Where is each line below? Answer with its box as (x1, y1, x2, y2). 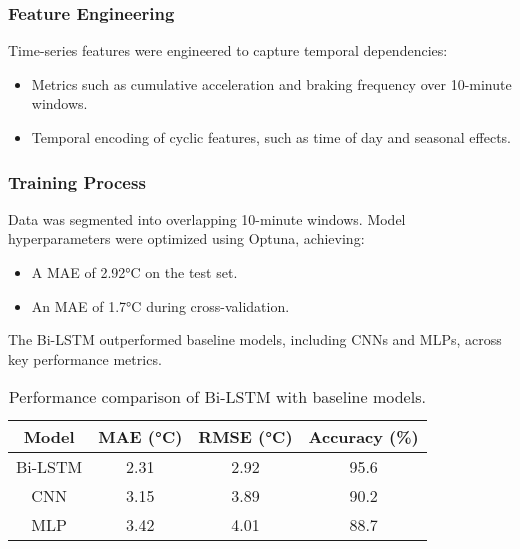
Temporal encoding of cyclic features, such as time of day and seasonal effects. (31, 127, 512, 147)
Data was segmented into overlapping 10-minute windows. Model (8, 208, 406, 229)
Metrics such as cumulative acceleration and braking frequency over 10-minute (31, 73, 512, 94)
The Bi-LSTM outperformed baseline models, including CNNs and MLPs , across (8, 329, 502, 350)
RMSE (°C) (198, 425, 293, 449)
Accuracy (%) (308, 425, 419, 449)
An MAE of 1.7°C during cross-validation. (31, 295, 290, 316)
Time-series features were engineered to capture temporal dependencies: (8, 40, 448, 61)
